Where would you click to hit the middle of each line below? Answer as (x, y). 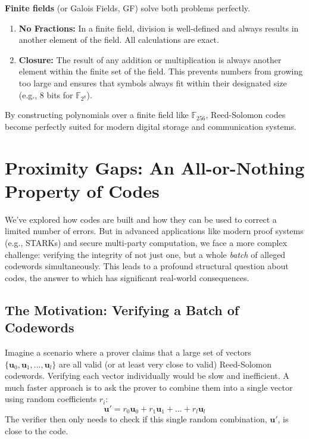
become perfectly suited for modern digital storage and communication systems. (151, 126)
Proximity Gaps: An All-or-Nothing (155, 167)
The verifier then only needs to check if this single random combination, (136, 419)
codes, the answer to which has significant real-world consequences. (127, 277)
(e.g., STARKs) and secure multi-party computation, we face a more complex (146, 242)
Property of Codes (82, 190)
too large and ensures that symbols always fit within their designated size (153, 82)
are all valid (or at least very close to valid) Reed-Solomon (166, 364)
